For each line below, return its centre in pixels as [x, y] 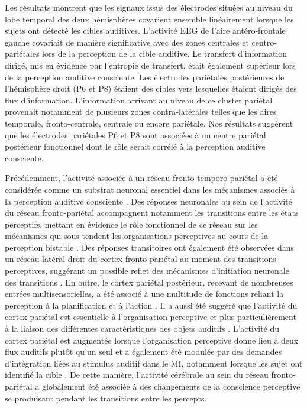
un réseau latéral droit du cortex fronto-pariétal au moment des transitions [140, 259]
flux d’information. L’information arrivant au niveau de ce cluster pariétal [139, 100]
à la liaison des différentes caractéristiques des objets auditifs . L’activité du [142, 328]
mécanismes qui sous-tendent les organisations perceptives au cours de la [137, 236]
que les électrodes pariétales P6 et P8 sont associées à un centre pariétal [135, 135]
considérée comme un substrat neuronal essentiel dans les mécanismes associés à [150, 189]
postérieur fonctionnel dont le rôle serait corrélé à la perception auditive [135, 146]
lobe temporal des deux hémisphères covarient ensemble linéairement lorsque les [149, 19]
